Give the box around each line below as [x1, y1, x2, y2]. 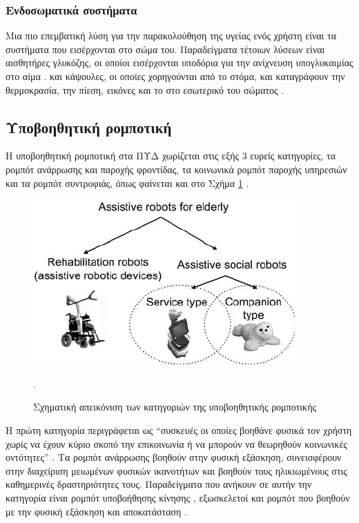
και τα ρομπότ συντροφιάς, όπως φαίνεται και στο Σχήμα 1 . [6, 175, 249, 190]
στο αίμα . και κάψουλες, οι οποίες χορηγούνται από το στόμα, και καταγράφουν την [6, 69, 345, 83]
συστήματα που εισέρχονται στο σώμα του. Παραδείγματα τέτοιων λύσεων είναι [6, 41, 325, 56]
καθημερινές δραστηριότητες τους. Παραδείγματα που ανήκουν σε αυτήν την [6, 477, 312, 491]
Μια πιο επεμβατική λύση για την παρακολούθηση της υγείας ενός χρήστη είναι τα [6, 28, 336, 43]
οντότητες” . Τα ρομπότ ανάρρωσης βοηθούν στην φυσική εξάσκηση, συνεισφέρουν [6, 450, 342, 464]
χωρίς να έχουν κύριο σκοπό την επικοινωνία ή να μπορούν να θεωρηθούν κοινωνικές [6, 436, 347, 451]
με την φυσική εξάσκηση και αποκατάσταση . [6, 504, 188, 518]
